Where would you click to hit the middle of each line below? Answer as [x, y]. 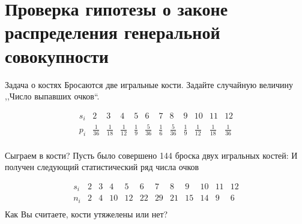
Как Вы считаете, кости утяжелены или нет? [86, 214]
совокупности [57, 55]
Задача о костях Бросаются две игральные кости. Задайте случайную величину [149, 84]
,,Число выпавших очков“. [52, 96]
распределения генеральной [113, 32]
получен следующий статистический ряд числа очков [102, 167]
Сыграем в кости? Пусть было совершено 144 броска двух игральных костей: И [151, 155]
